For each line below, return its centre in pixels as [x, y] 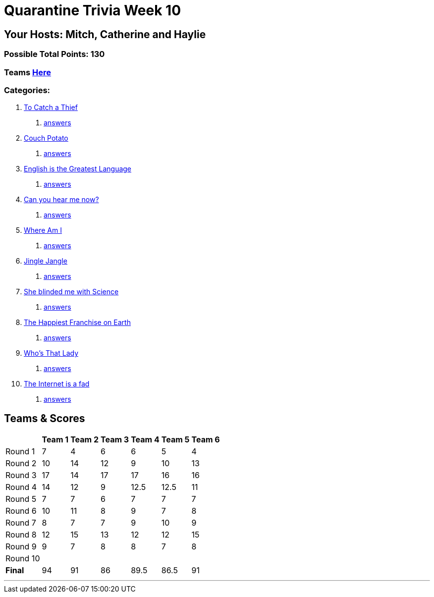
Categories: [27, 90]
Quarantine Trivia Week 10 [93, 10]
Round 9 [21, 547]
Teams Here [27, 72]
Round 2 [21, 463]
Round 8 [21, 535]
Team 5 [175, 440]
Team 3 [115, 440]
